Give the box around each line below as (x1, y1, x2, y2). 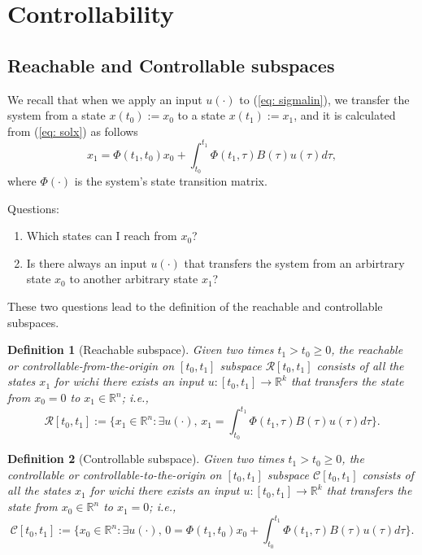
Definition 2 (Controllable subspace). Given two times (7, 450, 285, 467)
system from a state (7, 107, 106, 124)
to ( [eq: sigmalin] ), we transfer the (239, 90, 410, 107)
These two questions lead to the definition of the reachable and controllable (7, 298, 383, 315)
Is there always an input (26, 254, 147, 271)
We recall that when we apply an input (7, 90, 202, 107)
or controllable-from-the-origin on (7, 356, 175, 374)
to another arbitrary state (69, 270, 198, 287)
